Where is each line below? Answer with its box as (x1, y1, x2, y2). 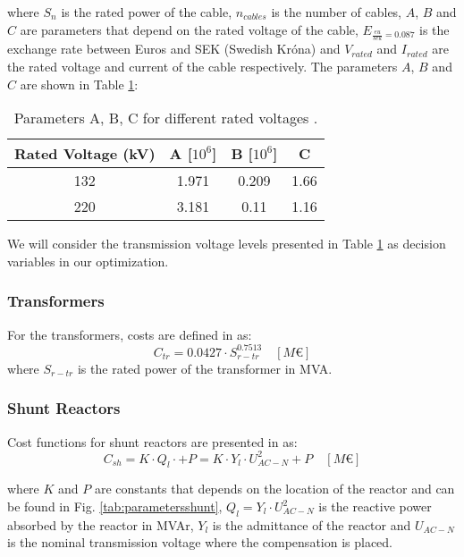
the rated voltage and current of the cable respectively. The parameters (7, 57, 398, 76)
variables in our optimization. (7, 251, 169, 270)
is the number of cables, (271, 3, 402, 21)
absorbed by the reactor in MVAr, (7, 515, 194, 534)
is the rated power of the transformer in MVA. (77, 359, 333, 377)
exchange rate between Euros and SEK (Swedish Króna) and (7, 39, 341, 58)
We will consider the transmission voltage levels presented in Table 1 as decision (7, 234, 446, 253)
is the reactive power (318, 497, 432, 515)
